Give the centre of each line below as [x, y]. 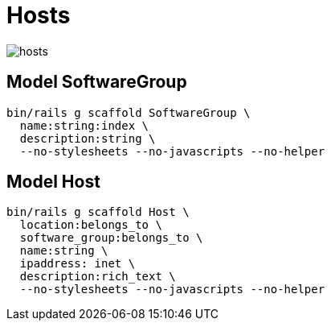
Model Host [53, 182]
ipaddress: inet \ [78, 264]
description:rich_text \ [98, 277]
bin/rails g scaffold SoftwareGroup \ [129, 112]
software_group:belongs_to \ [111, 238]
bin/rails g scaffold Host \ [98, 212]
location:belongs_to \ [91, 225]
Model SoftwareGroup [97, 82]
